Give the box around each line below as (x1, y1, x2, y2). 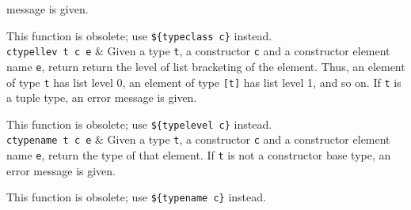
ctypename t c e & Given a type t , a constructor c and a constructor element (6, 131, 390, 148)
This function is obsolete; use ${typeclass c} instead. (6, 27, 272, 43)
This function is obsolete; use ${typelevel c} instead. (6, 115, 272, 132)
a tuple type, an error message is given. (6, 89, 197, 106)
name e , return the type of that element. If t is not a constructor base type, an (6, 147, 391, 163)
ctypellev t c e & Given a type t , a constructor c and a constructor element (6, 43, 390, 59)
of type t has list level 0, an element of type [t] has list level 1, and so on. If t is (6, 73, 401, 90)
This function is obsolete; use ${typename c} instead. (6, 189, 266, 205)
